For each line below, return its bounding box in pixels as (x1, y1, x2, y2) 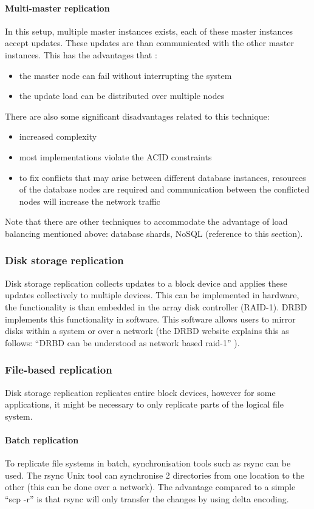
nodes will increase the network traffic (19, 194, 160, 207)
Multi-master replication (5, 1, 110, 14)
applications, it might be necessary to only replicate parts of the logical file (5, 398, 284, 411)
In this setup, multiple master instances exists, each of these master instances (5, 24, 293, 37)
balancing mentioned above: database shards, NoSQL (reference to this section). (5, 227, 303, 239)
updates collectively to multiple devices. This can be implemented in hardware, (5, 289, 299, 301)
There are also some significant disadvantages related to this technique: (5, 109, 270, 122)
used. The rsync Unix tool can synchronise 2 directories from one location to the (5, 468, 304, 481)
